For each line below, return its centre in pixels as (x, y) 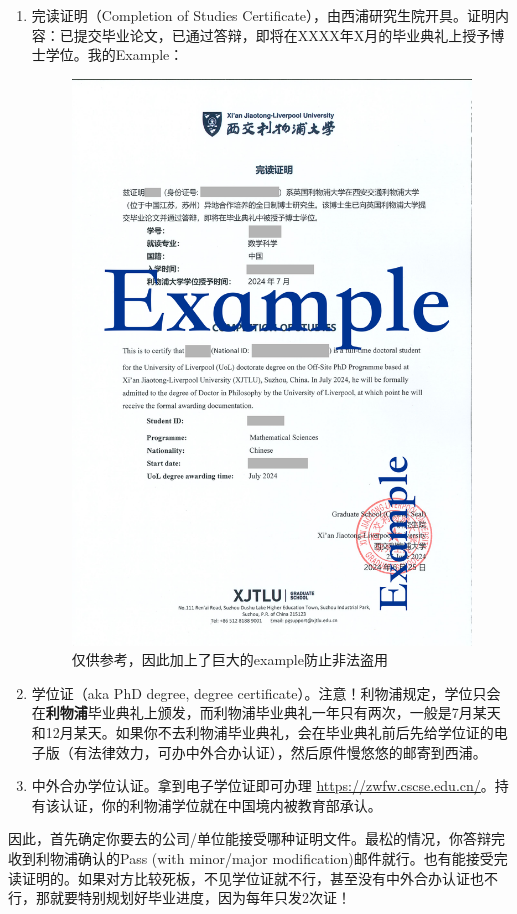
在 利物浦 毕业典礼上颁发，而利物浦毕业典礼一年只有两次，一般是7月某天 (266, 712)
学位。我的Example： (114, 54)
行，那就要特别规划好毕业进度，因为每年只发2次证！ (179, 897)
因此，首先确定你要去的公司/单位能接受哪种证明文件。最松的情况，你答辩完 (256, 838)
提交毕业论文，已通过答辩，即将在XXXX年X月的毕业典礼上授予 (282, 34)
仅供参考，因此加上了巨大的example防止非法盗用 (229, 659)
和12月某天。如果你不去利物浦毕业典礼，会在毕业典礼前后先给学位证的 (262, 731)
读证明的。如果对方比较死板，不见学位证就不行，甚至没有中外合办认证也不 (253, 877)
